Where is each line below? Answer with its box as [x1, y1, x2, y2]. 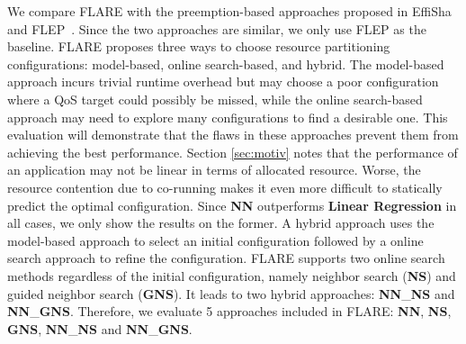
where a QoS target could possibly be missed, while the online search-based [7, 89, 423, 108]
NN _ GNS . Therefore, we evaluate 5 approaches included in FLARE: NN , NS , [7, 302, 452, 321]
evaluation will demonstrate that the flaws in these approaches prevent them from [7, 125, 459, 144]
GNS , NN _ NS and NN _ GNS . [7, 319, 193, 338]
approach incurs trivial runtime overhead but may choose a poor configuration [7, 72, 439, 91]
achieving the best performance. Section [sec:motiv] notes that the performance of [7, 142, 458, 161]
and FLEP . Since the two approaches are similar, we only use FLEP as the [7, 19, 426, 38]
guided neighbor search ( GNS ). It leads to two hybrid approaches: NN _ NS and [7, 284, 455, 303]
